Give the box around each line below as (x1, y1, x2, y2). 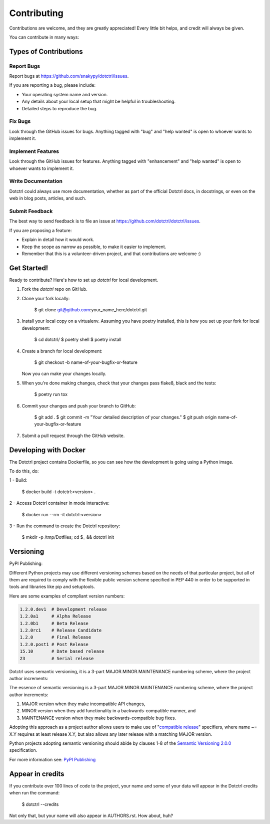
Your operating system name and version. (21, 91, 108, 97)
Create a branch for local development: (21, 348, 102, 354)
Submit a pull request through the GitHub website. (21, 433, 125, 439)
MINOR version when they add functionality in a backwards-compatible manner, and (21, 708, 196, 714)
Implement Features (9, 148, 59, 155)
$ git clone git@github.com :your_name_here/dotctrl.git (34, 307, 147, 313)
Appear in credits (9, 769, 64, 778)
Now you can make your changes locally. (21, 371, 106, 377)
